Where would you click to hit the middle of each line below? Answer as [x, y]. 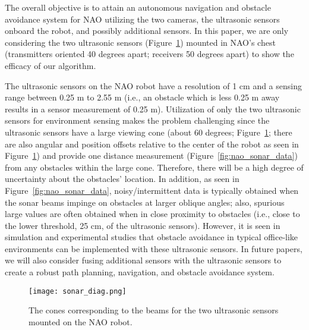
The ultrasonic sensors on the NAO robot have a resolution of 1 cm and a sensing [153, 85]
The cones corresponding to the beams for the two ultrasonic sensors [154, 310]
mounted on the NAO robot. [81, 321]
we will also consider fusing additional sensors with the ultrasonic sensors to [143, 260]
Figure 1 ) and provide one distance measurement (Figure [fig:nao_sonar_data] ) [151, 155]
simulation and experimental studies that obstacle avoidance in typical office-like [152, 237]
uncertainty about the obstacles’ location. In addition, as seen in [122, 179]
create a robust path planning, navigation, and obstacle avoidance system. [140, 272]
